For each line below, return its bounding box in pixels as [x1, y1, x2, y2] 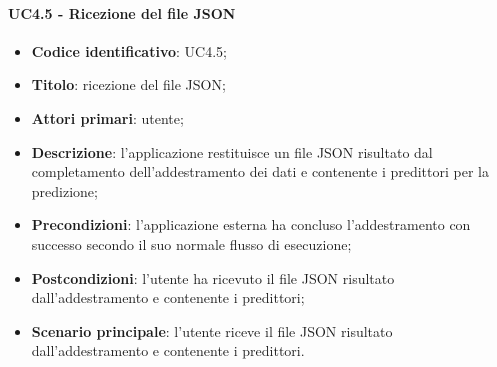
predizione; [31, 180, 98, 201]
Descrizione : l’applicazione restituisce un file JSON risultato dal [31, 141, 433, 162]
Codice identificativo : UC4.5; [31, 40, 227, 61]
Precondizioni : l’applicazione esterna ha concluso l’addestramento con [31, 214, 471, 235]
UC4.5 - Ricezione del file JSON [8, 2, 236, 23]
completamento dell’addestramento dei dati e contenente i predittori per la [31, 161, 489, 182]
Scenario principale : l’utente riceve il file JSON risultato [31, 320, 393, 341]
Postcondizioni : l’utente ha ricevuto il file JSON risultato [31, 267, 395, 288]
